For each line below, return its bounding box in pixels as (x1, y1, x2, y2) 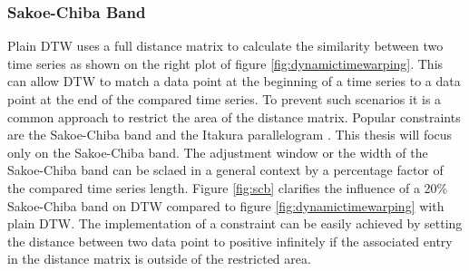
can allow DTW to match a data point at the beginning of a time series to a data (7, 72, 461, 91)
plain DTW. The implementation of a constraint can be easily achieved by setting (7, 214, 463, 233)
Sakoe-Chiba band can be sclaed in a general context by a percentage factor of (7, 160, 444, 179)
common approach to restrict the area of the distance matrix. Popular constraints (7, 107, 461, 126)
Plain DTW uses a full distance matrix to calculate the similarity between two (7, 36, 444, 55)
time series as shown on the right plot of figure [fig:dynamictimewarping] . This (7, 53, 444, 73)
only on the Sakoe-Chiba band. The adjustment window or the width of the (7, 142, 428, 161)
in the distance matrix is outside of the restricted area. (7, 249, 311, 268)
